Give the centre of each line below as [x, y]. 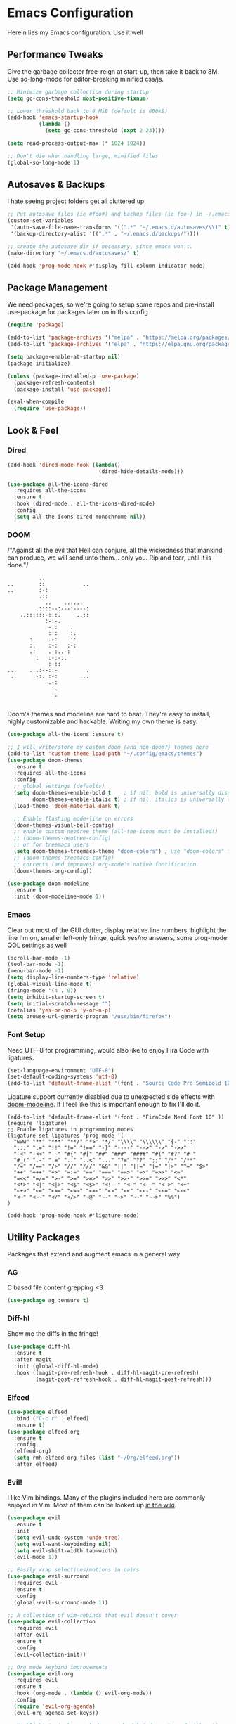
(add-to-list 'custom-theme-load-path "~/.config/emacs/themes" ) [105, 754]
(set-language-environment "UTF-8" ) [61, 1070]
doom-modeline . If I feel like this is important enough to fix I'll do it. [104, 1105]
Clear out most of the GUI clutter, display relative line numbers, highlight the [117, 930]
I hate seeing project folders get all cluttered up [76, 201]
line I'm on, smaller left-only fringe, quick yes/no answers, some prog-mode [117, 937]
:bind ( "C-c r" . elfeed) [52, 1418]
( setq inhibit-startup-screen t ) [56, 997]
